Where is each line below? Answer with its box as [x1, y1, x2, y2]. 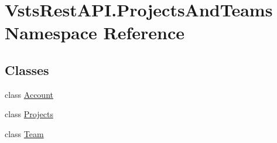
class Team [5, 127, 44, 139]
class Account [5, 88, 53, 100]
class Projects [5, 108, 53, 120]
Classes [5, 60, 49, 79]
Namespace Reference [5, 21, 184, 45]
